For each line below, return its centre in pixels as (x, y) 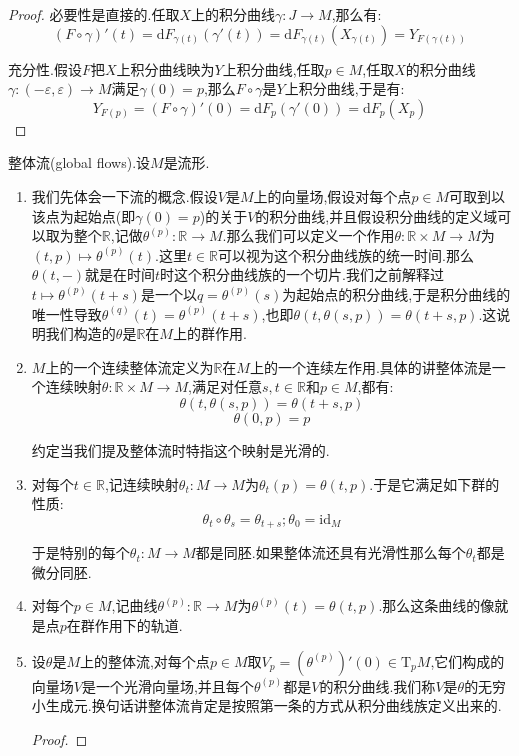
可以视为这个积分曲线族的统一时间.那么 (346, 254)
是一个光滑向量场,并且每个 (167, 685)
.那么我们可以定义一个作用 (308, 235)
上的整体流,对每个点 (144, 660)
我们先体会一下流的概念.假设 (124, 195)
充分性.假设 (45, 68)
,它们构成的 (467, 660)
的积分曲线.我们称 (377, 685)
